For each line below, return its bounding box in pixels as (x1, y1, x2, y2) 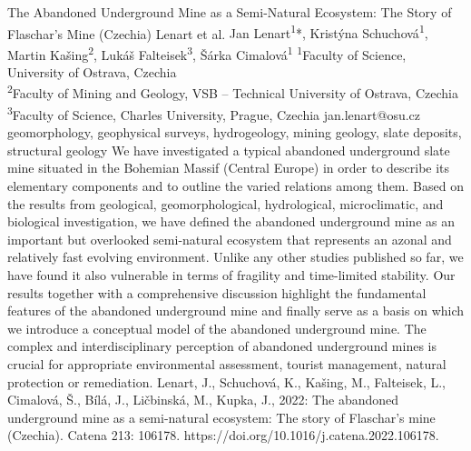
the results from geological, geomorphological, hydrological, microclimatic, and (7, 194, 444, 213)
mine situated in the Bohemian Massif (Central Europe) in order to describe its (7, 158, 450, 177)
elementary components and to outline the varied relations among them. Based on (7, 175, 464, 195)
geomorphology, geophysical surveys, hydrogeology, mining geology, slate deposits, (7, 123, 462, 142)
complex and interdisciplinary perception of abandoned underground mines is (7, 336, 437, 356)
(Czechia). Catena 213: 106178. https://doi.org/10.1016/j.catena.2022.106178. (7, 426, 439, 445)
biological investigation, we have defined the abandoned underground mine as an (7, 212, 455, 231)
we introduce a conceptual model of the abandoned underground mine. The (7, 318, 427, 337)
